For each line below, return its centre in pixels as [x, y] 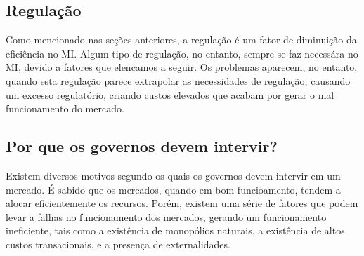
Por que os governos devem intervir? [142, 146]
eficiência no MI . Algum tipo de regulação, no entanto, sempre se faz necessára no [182, 53]
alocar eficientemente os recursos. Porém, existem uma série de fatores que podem [182, 203]
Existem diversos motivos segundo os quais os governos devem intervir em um [173, 175]
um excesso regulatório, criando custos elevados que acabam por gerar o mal [170, 94]
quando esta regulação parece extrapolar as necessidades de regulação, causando [178, 80]
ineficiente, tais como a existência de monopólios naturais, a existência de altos [175, 230]
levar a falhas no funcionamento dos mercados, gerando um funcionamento [166, 216]
